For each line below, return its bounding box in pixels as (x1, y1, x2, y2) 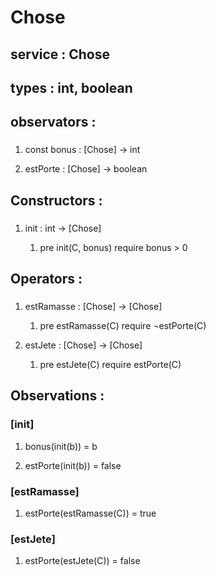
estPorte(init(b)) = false (24, 459, 122, 471)
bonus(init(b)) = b (24, 440, 98, 452)
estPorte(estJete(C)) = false (24, 555, 141, 567)
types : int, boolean (10, 79, 133, 96)
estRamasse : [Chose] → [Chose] (24, 300, 163, 312)
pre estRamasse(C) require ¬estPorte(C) (39, 319, 207, 331)
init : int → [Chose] (24, 222, 102, 234)
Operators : (10, 270, 83, 287)
